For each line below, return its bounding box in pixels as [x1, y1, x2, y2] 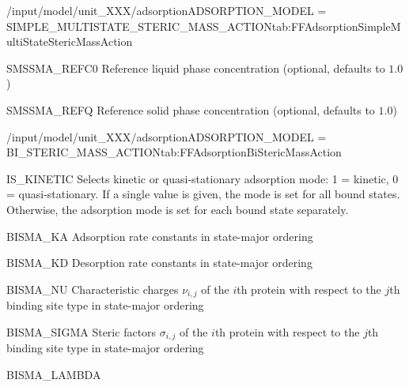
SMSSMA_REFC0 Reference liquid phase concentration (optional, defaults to [6, 59, 385, 76]
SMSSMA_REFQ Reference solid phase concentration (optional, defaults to [6, 101, 375, 118]
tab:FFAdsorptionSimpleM [271, 17, 401, 34]
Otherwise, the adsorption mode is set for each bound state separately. [6, 201, 349, 217]
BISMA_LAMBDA [6, 366, 101, 382]
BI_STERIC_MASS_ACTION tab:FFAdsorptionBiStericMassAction [6, 144, 342, 160]
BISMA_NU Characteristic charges [6, 280, 179, 297]
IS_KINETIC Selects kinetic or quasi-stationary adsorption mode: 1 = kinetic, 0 [6, 170, 399, 186]
